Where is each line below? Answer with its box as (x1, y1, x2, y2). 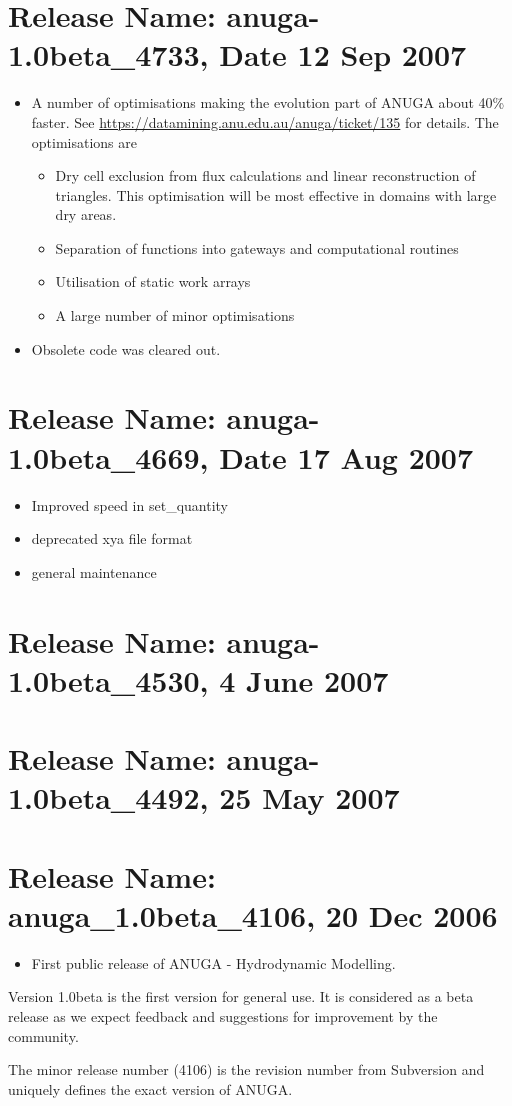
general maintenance (31, 561, 157, 582)
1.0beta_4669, (8, 436, 209, 477)
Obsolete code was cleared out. (31, 338, 221, 359)
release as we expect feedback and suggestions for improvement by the (8, 1005, 438, 1026)
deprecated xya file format (31, 528, 193, 549)
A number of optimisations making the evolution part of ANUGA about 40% (31, 92, 505, 113)
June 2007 (246, 659, 389, 700)
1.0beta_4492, (8, 777, 209, 818)
